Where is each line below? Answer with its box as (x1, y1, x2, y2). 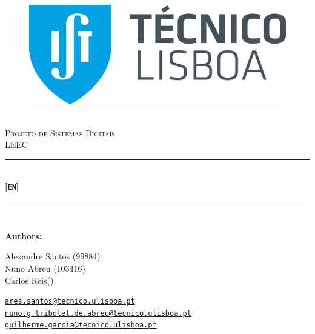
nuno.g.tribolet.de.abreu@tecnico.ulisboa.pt (5, 309, 191, 318)
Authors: (5, 229, 42, 242)
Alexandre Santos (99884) (5, 250, 101, 262)
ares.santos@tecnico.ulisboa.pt (5, 297, 135, 306)
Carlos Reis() (5, 273, 54, 286)
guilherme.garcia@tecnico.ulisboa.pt (5, 321, 157, 330)
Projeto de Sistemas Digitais (5, 126, 115, 139)
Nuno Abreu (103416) (5, 261, 86, 274)
